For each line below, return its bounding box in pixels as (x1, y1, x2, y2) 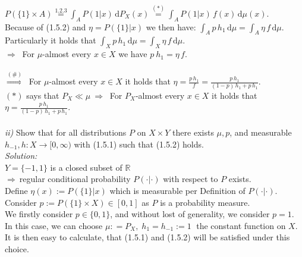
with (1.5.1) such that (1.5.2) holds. (74, 137, 204, 150)
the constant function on (196, 219, 286, 231)
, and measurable (229, 126, 292, 138)
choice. (5, 242, 29, 255)
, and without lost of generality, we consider (110, 208, 270, 220)
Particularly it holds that (5, 34, 96, 46)
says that (26, 89, 59, 101)
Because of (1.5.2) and (5, 20, 86, 33)
